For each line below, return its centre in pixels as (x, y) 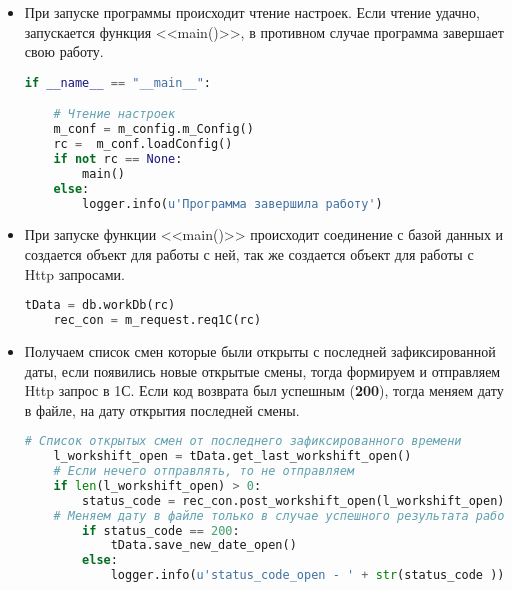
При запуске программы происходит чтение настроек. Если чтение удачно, (252, 12)
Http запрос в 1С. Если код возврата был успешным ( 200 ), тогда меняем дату (264, 390)
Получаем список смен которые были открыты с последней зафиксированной (260, 350)
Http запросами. (74, 273)
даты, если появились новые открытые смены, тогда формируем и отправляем (262, 370)
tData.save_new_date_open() (203, 545)
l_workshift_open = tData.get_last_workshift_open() (232, 456)
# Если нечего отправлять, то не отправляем (204, 471)
